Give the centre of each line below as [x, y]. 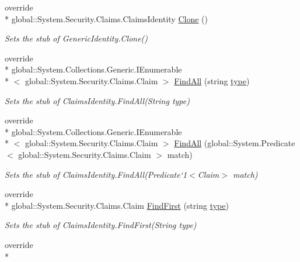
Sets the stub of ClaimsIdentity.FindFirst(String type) [101, 225]
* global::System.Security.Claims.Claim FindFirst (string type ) [117, 205]
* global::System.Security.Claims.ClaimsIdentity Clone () [106, 18]
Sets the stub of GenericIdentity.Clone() [76, 38]
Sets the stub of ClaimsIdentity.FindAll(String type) [97, 100]
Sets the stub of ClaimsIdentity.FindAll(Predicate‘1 [96, 174]
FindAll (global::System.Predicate [235, 143]
